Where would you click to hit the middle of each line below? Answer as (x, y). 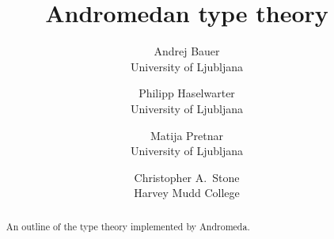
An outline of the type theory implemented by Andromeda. (128, 226)
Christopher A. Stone (187, 177)
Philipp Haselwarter (187, 93)
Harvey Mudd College (187, 193)
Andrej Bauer (187, 51)
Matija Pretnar (187, 135)
